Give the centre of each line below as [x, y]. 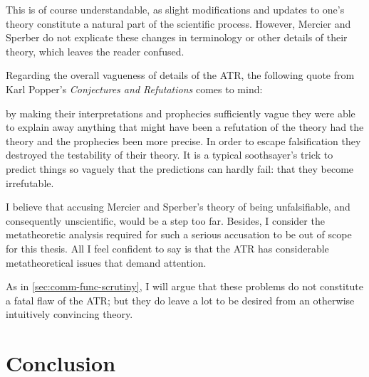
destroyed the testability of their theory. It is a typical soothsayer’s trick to [170, 155]
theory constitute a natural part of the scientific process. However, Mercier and [178, 23]
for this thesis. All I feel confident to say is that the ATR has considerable [167, 248]
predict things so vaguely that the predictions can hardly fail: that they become [180, 168]
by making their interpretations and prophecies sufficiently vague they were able [181, 113]
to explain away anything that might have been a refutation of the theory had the [185, 127]
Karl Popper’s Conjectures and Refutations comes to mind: [134, 89]
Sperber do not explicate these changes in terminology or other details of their [177, 37]
